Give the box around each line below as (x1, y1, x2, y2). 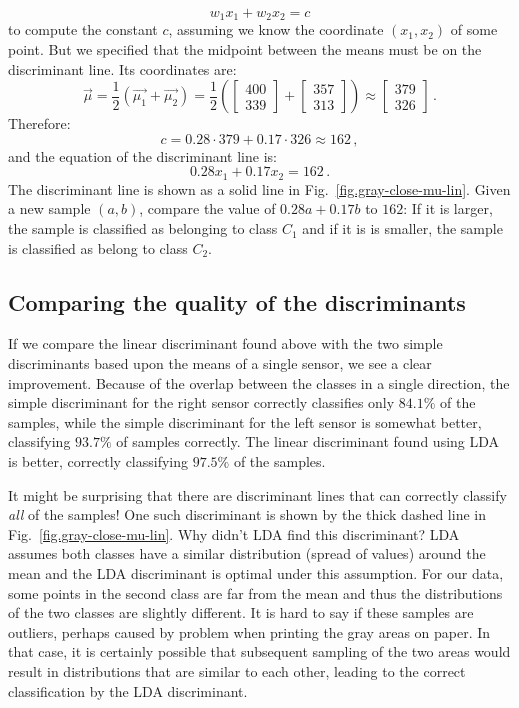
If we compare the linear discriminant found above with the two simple (8, 333, 443, 354)
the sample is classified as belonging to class (8, 218, 278, 239)
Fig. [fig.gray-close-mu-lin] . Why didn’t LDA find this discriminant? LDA (8, 523, 460, 544)
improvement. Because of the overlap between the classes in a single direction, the (8, 372, 510, 393)
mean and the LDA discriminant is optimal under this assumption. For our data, (8, 562, 504, 583)
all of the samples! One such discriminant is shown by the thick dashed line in (8, 504, 486, 525)
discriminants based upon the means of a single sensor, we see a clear (8, 353, 432, 374)
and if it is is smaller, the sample (302, 218, 503, 239)
